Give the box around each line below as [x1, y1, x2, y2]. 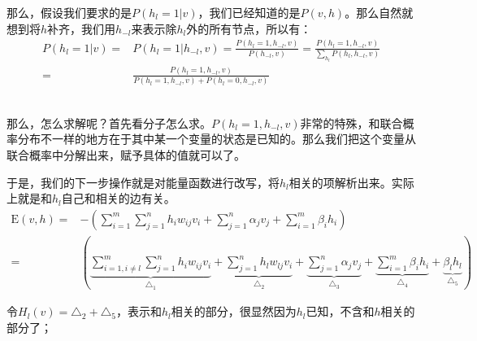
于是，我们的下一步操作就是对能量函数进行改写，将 [7, 173, 280, 190]
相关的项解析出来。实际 [288, 173, 414, 190]
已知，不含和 [306, 303, 375, 320]
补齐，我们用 [47, 20, 116, 37]
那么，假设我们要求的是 [7, 4, 132, 20]
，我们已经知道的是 [197, 4, 301, 20]
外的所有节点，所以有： [186, 20, 312, 37]
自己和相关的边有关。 [61, 190, 176, 207]
